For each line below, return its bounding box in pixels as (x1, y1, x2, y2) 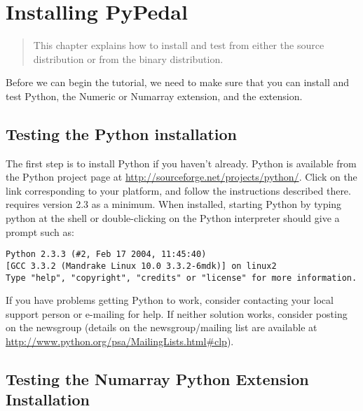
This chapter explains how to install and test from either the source (33, 38, 324, 53)
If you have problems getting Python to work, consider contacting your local (6, 293, 334, 307)
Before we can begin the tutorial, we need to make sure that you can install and (6, 75, 350, 90)
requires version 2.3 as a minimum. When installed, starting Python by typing (6, 197, 342, 211)
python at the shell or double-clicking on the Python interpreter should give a (6, 211, 340, 225)
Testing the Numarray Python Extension (6, 368, 309, 389)
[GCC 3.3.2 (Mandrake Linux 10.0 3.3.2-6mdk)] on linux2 (6, 260, 277, 271)
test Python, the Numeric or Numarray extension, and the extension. (6, 88, 303, 103)
